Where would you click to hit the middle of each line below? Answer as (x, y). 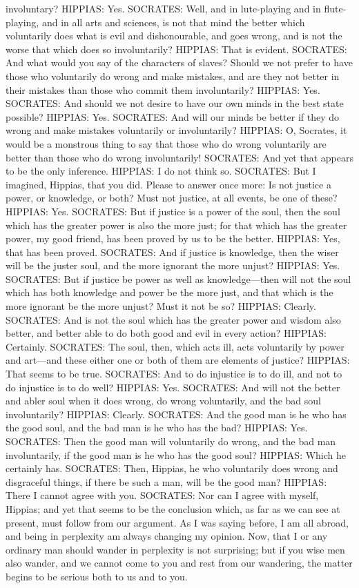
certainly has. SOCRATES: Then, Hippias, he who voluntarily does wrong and (172, 468)
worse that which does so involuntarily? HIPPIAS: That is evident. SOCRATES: (176, 49)
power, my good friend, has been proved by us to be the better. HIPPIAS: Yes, (173, 238)
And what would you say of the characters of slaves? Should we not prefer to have (179, 62)
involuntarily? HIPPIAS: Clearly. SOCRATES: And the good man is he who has (176, 414)
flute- (335, 8)
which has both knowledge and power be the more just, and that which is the (169, 292)
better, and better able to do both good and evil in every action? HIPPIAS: (166, 333)
